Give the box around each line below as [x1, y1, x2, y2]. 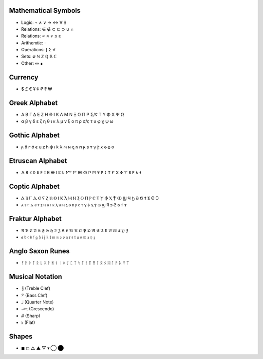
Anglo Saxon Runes [9, 247, 70, 256]
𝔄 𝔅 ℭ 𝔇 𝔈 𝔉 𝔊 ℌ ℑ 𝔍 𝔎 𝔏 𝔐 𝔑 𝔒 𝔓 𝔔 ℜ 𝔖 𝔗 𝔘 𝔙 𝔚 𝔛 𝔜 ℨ [21, 227, 129, 234]
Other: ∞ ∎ [21, 60, 43, 66]
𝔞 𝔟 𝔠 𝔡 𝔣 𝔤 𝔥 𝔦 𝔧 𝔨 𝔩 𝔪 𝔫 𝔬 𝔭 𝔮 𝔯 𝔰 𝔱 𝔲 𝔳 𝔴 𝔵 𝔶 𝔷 [21, 234, 95, 240]
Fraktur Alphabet [9, 215, 62, 223]
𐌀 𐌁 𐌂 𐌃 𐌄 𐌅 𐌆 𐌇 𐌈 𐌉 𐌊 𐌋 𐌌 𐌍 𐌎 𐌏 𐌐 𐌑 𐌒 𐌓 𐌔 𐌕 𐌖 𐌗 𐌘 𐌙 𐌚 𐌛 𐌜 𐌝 [21, 169, 141, 175]
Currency [9, 73, 38, 81]
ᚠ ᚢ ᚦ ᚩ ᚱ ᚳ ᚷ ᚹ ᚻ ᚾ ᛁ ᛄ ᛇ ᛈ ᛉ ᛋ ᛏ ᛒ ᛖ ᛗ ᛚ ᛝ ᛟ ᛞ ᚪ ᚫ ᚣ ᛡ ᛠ [21, 260, 129, 266]
